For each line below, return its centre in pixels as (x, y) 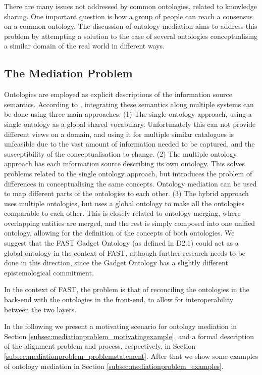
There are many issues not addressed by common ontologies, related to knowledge (131, 6)
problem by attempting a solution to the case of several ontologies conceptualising (131, 36)
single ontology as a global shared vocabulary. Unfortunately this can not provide (130, 124)
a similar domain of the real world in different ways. (85, 46)
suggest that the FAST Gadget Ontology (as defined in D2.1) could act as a (121, 243)
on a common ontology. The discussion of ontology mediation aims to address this (131, 26)
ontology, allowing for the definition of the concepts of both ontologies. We (119, 233)
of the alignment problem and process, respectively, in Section (100, 346)
